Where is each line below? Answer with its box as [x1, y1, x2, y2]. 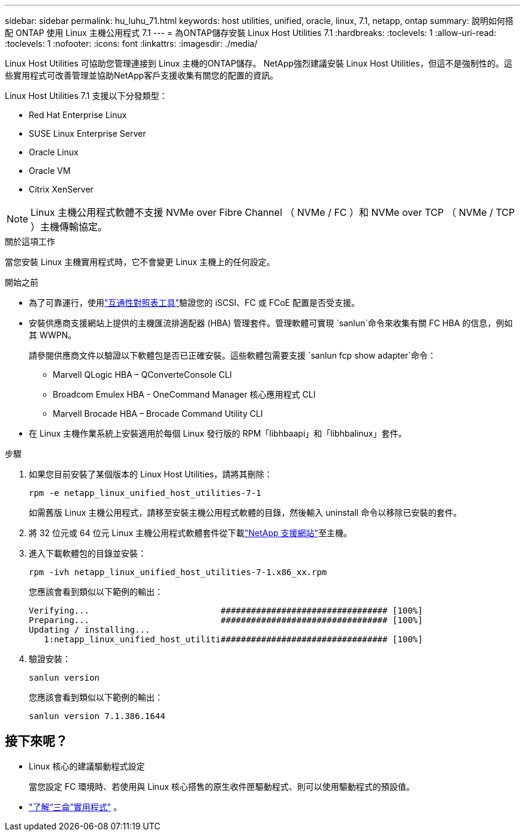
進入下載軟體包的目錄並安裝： [29, 548, 146, 558]
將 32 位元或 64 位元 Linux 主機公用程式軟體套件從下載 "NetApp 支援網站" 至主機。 [29, 528, 352, 538]
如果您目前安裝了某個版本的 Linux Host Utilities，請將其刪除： [29, 469, 273, 479]
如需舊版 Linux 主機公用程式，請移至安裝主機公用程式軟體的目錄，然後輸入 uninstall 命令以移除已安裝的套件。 [29, 507, 462, 518]
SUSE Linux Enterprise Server [29, 128, 146, 139]
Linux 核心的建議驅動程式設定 [29, 760, 145, 771]
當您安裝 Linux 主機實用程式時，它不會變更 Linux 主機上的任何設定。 [5, 257, 275, 267]
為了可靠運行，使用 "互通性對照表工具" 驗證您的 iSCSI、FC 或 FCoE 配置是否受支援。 [29, 297, 360, 308]
